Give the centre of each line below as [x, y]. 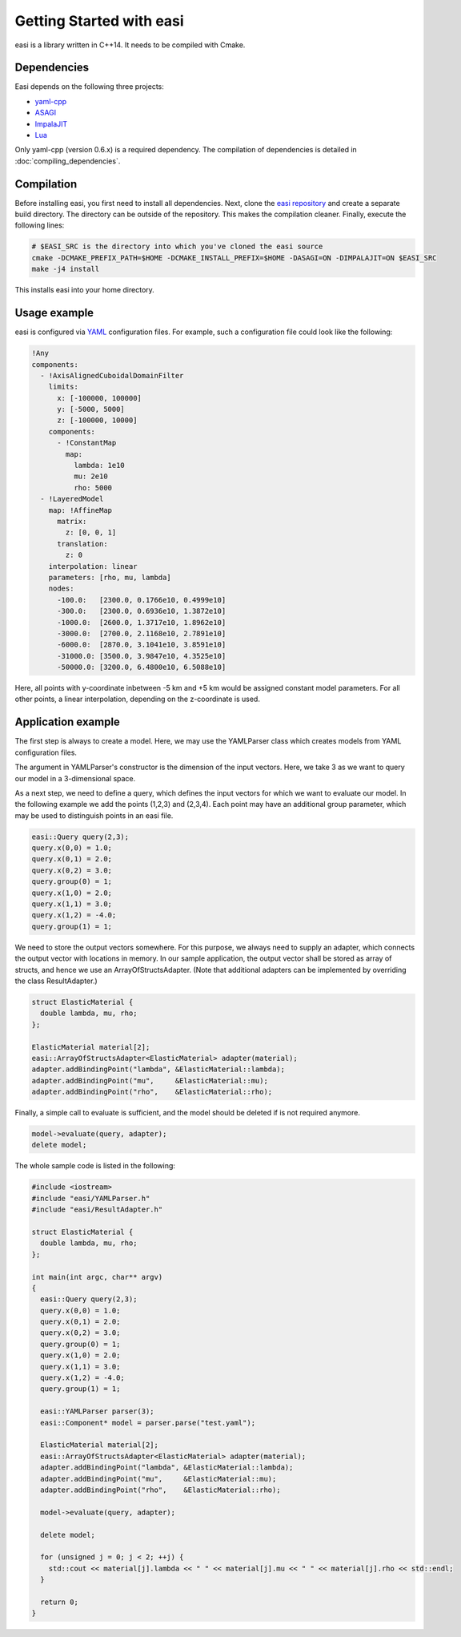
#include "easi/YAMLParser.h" [91, 1198]
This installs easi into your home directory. [85, 290]
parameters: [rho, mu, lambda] [110, 577]
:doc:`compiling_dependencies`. [68, 161]
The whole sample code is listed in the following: [95, 1166]
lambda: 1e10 [99, 466]
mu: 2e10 [90, 476]
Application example [67, 722]
